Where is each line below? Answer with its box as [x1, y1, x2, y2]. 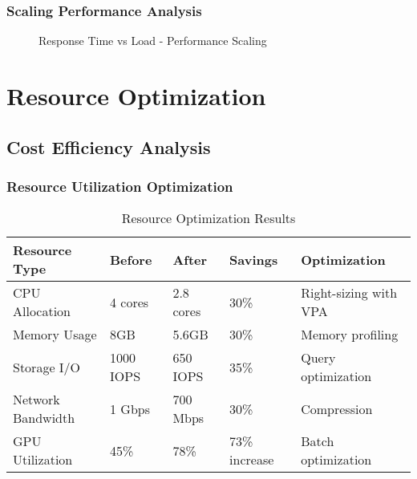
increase [229, 450, 274, 469]
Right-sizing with [301, 283, 398, 302]
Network [13, 390, 60, 409]
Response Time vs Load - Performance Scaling [38, 32, 267, 49]
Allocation [13, 302, 71, 321]
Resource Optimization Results [121, 209, 296, 228]
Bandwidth [13, 408, 75, 428]
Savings [229, 250, 278, 269]
